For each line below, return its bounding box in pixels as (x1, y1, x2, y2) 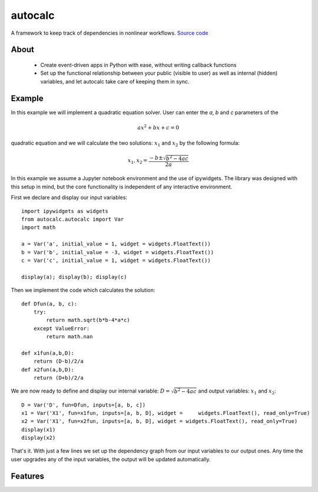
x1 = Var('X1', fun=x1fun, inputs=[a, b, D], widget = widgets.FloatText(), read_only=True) (21, 410, 310, 416)
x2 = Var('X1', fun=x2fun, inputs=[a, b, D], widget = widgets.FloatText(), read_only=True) (21, 418, 298, 425)
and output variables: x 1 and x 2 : (198, 387, 276, 396)
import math (21, 224, 56, 231)
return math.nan (46, 333, 93, 340)
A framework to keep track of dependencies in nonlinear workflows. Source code (11, 29, 208, 36)
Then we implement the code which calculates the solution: (11, 287, 155, 294)
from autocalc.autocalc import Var (21, 216, 124, 223)
